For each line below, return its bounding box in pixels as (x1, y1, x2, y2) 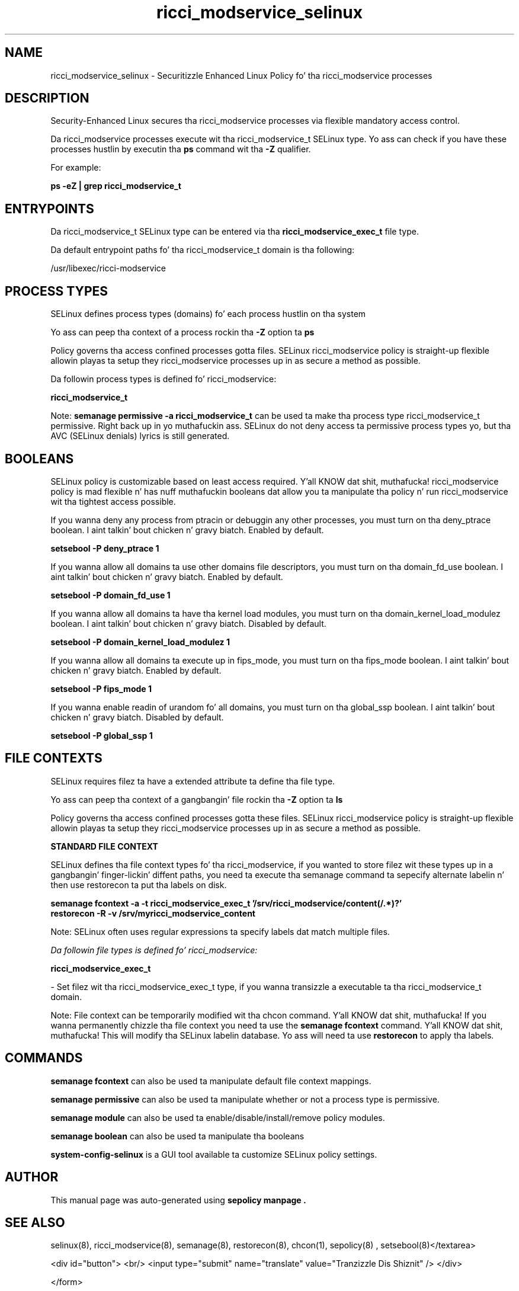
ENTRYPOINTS (5, 201, 94, 216)
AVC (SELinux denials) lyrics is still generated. (50, 431, 230, 441)
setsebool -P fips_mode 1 (50, 683, 152, 694)
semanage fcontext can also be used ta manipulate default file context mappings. (50, 1075, 371, 1086)
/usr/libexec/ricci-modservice (50, 263, 166, 274)
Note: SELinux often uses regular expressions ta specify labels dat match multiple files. (50, 926, 390, 937)
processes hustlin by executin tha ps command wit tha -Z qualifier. (50, 144, 311, 155)
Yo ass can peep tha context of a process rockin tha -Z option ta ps (50, 327, 315, 338)
